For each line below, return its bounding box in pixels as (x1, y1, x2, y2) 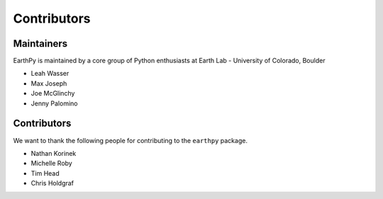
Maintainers (13, 38, 68, 50)
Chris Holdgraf (30, 179, 74, 188)
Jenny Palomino (30, 99, 78, 108)
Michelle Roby (30, 159, 72, 168)
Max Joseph (30, 79, 67, 88)
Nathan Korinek (30, 149, 77, 157)
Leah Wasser (30, 69, 70, 78)
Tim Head (30, 169, 60, 177)
